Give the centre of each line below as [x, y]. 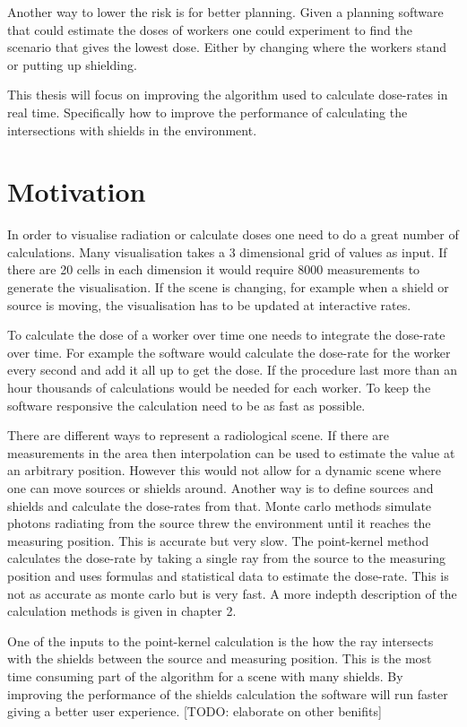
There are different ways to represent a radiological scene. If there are [198, 435]
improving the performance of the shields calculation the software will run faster [228, 693]
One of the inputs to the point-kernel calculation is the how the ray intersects [221, 640]
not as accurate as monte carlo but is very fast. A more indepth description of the [232, 593]
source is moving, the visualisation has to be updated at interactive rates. [209, 304]
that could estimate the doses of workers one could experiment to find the [210, 29]
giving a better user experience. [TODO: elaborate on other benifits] [195, 711]
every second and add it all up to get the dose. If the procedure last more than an [233, 370]
